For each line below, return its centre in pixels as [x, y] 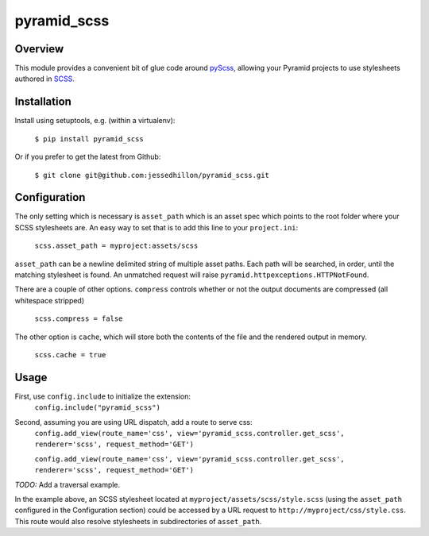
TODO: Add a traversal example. [68, 484]
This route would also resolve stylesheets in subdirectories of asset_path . [138, 521]
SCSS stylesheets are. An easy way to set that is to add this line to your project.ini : [157, 227]
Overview [39, 49]
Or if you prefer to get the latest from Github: [88, 157]
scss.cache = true [70, 355]
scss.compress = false [79, 319]
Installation [43, 102]
